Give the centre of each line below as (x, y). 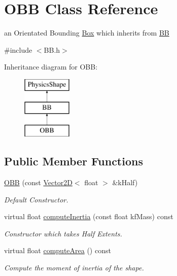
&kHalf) (125, 182)
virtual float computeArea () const (58, 250)
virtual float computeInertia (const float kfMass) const (89, 216)
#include (18, 49)
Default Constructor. (36, 199)
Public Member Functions (74, 161)
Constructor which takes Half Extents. (63, 233)
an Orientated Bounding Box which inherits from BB (87, 33)
